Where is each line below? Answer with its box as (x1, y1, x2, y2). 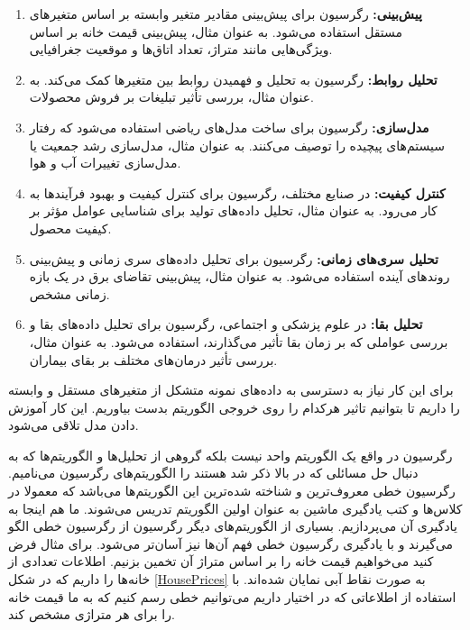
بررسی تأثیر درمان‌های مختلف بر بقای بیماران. (29, 350, 278, 369)
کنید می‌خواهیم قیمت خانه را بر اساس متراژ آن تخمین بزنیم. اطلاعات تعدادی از (8, 552, 434, 571)
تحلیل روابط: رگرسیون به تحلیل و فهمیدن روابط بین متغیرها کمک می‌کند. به (29, 69, 438, 88)
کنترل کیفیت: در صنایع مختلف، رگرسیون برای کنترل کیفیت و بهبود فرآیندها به (29, 183, 446, 202)
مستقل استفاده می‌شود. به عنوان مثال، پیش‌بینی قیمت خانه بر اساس (29, 22, 403, 41)
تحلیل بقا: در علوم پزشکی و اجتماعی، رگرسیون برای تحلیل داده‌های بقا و (29, 315, 423, 333)
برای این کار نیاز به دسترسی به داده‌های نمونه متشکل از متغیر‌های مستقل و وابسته (8, 380, 454, 399)
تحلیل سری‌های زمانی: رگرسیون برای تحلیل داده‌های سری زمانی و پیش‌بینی (29, 249, 438, 268)
